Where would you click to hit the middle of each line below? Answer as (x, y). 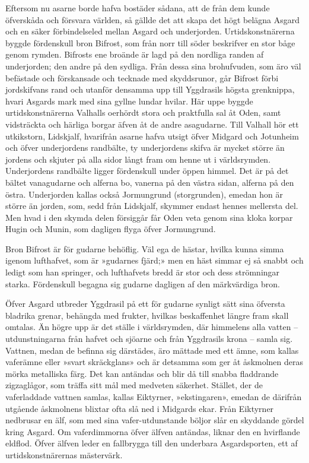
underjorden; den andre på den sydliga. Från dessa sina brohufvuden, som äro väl (153, 66)
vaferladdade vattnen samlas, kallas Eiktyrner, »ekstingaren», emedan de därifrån (154, 397)
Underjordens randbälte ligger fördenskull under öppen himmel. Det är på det (147, 171)
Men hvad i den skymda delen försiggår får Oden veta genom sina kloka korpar (149, 217)
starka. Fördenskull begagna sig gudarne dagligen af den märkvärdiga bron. (143, 283)
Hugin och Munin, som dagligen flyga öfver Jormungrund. (111, 229)
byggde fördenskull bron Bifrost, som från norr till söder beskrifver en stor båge (150, 42)
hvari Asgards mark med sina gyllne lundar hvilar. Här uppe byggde (129, 101)
